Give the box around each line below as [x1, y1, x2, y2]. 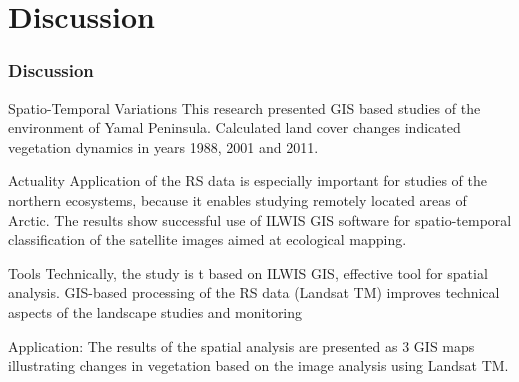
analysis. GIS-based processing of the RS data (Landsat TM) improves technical [8, 282, 500, 303]
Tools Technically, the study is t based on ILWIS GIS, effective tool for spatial [8, 262, 488, 283]
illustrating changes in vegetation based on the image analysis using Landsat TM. [8, 355, 509, 376]
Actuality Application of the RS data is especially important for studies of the [8, 170, 487, 191]
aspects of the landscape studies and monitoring [8, 301, 303, 322]
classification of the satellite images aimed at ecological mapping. [8, 229, 407, 250]
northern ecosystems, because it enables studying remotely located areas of [8, 189, 467, 210]
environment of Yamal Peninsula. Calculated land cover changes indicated [8, 117, 461, 138]
